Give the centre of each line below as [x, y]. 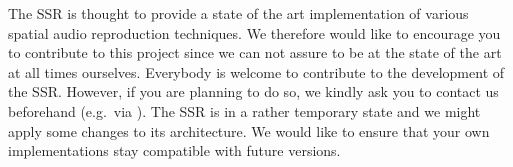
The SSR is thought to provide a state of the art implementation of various [238, 13]
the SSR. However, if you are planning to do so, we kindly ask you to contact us [253, 91]
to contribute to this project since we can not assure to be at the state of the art [255, 52]
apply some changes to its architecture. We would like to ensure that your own [249, 130]
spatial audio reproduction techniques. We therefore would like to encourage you [254, 32]
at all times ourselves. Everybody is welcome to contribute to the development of [256, 71]
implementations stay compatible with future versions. [174, 150]
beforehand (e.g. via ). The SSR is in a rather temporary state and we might [244, 110]
